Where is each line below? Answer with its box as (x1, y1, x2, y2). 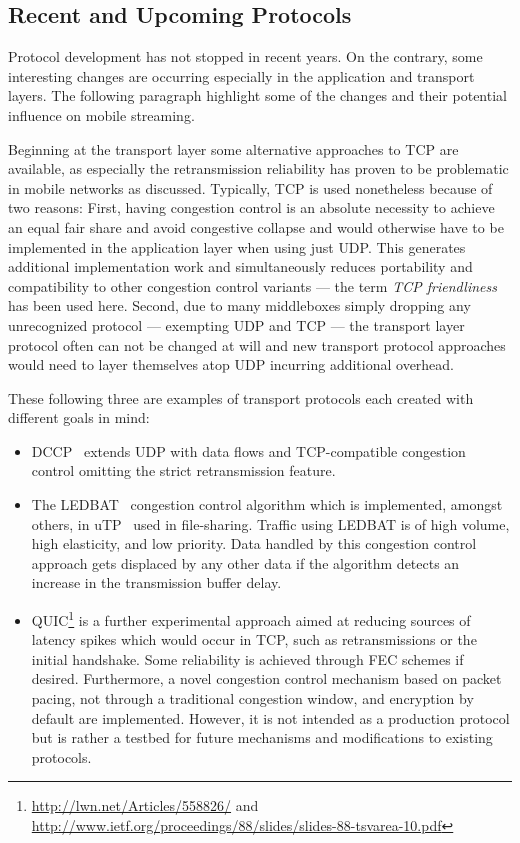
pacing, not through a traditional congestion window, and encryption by (31, 688, 474, 709)
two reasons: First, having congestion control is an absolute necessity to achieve (8, 197, 495, 218)
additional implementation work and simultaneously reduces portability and (8, 256, 473, 277)
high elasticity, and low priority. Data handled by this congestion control (31, 533, 477, 554)
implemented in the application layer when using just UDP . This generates (8, 236, 466, 257)
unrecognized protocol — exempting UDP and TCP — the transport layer (8, 314, 465, 335)
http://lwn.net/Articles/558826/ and (31, 795, 259, 816)
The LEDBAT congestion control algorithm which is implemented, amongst (31, 494, 503, 515)
